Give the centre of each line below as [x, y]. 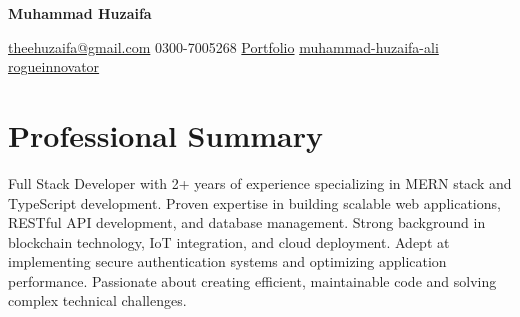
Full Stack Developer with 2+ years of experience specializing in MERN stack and [260, 182]
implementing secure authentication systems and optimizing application [227, 261]
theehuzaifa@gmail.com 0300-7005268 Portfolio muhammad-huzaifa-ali [223, 46]
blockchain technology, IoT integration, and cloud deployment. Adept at [229, 241]
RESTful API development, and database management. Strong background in [247, 222]
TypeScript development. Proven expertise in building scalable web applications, [254, 202]
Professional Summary [165, 134]
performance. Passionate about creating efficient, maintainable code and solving [252, 280]
